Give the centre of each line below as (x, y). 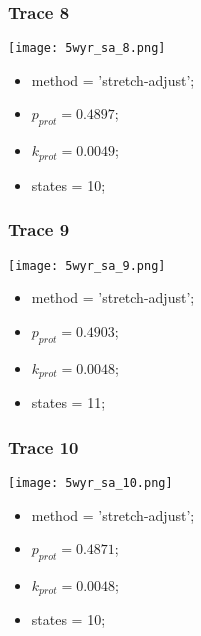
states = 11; (68, 402)
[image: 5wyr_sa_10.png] (90, 482)
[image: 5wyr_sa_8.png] (87, 48)
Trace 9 (39, 229)
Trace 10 (43, 446)
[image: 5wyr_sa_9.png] (87, 265)
